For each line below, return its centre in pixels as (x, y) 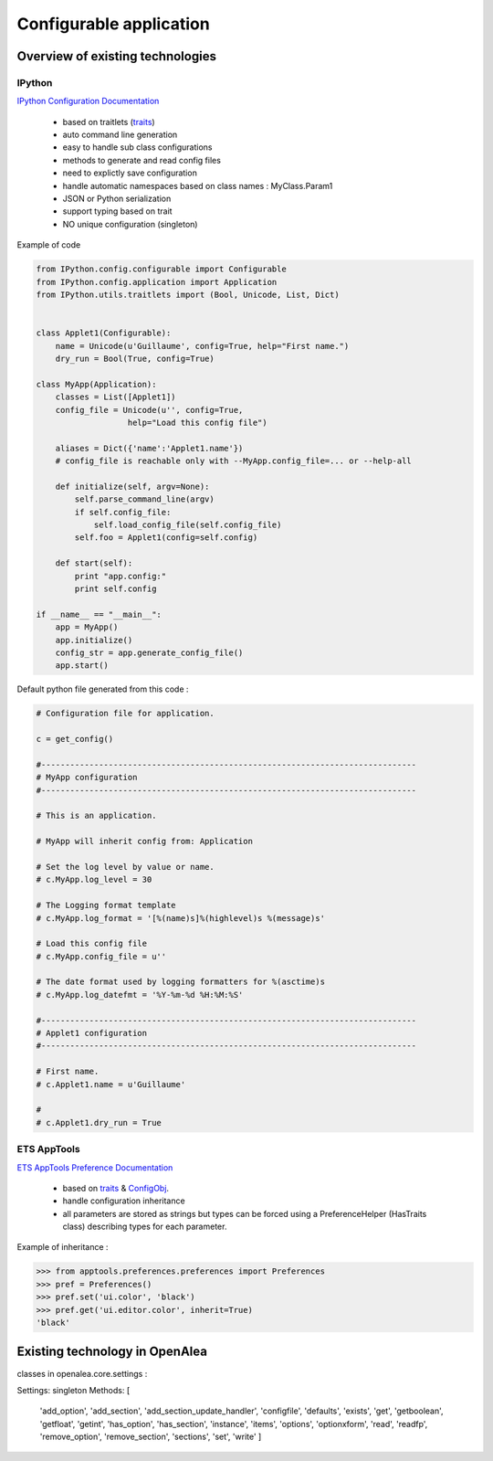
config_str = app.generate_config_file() (149, 652)
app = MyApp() (87, 627)
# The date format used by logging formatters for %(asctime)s (181, 982)
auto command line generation (120, 135)
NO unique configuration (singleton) (130, 224)
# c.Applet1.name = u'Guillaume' (111, 1084)
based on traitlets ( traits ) (109, 122)
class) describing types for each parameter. (145, 1227)
